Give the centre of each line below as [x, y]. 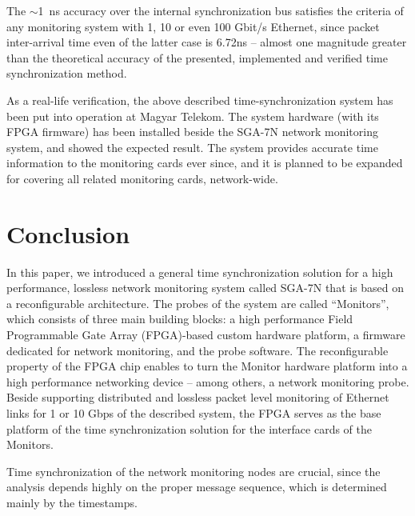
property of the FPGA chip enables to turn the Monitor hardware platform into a [207, 366]
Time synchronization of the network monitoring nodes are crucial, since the [194, 471]
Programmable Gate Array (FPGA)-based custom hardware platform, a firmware [206, 335]
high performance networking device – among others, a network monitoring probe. [208, 381]
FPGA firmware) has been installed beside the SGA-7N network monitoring [192, 132]
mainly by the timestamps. [72, 502]
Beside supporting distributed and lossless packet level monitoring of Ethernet [198, 397]
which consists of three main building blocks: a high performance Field [180, 319]
